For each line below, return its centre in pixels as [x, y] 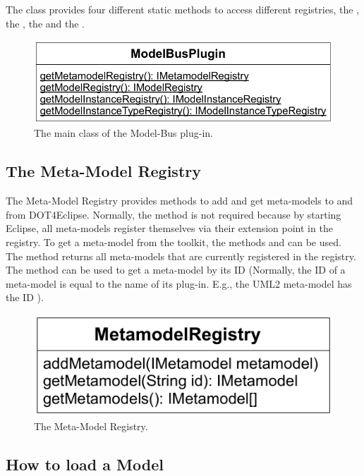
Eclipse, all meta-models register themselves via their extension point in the [169, 228]
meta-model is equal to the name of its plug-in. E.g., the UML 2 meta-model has [179, 283]
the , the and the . [45, 23]
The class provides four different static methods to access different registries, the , [182, 9]
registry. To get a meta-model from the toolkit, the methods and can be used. [174, 242]
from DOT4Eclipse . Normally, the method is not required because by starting [174, 214]
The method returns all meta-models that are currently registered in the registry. [181, 256]
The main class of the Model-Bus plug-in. [123, 133]
